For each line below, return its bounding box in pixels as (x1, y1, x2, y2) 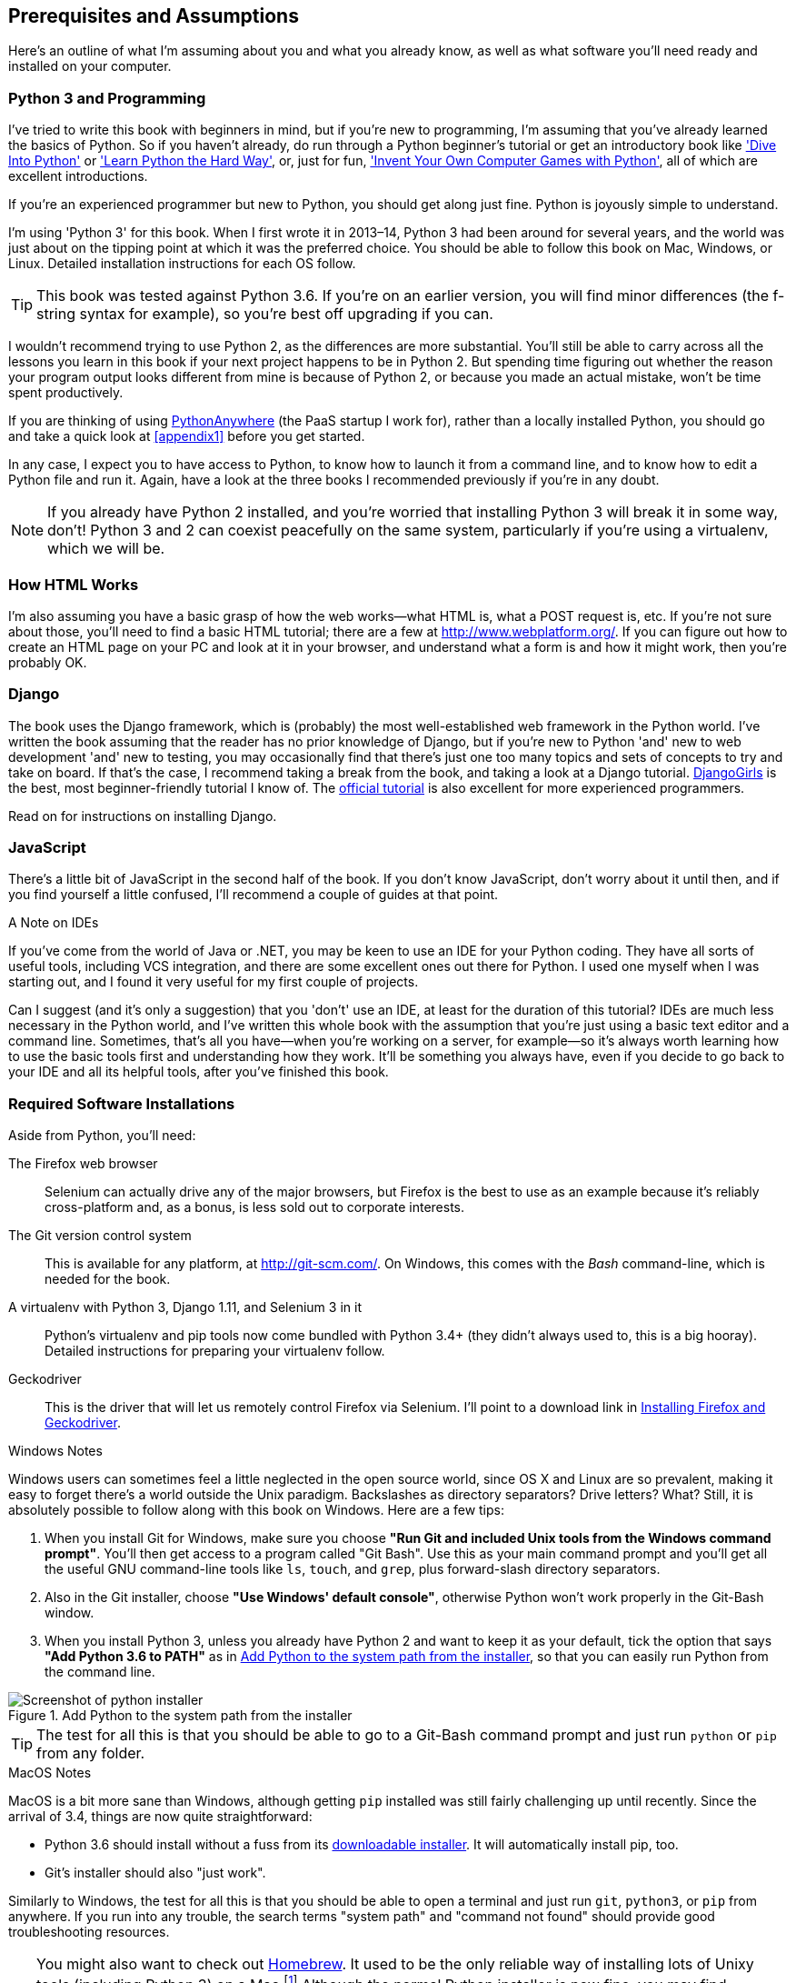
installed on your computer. (8, 58, 172, 75)
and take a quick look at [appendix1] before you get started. (8, 428, 365, 445)
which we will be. (47, 539, 165, 558)
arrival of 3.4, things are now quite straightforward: (8, 1808, 313, 1825)
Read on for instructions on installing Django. (8, 807, 277, 824)
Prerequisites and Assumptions (8, 5, 299, 27)
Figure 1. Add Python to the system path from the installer (8, 1708, 353, 1724)
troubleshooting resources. (8, 1924, 170, 1940)
